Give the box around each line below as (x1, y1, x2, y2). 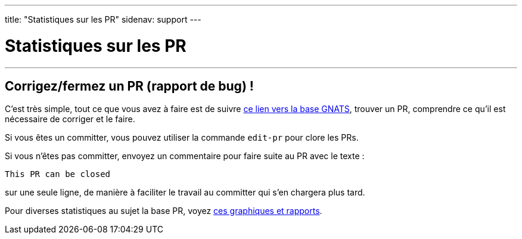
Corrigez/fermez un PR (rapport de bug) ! (5, 78, 254, 94)
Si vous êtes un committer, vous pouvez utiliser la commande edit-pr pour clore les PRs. (5, 132, 359, 143)
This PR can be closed (5, 169, 111, 179)
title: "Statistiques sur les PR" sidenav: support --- (5, 14, 201, 24)
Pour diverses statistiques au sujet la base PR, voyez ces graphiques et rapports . (5, 206, 322, 216)
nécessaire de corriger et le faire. (5, 114, 135, 125)
